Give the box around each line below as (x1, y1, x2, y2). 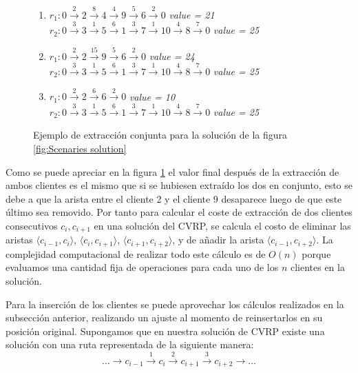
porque (302, 246, 331, 261)
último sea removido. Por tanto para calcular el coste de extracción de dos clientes (6, 205, 352, 219)
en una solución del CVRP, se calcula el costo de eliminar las (94, 218, 351, 232)
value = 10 (129, 89, 176, 103)
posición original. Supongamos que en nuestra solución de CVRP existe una (6, 323, 325, 338)
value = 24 (149, 48, 195, 63)
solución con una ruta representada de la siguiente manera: (6, 337, 254, 352)
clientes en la (290, 260, 345, 274)
